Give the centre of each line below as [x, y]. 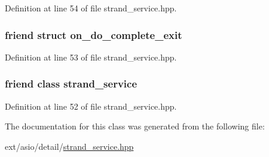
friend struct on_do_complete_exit [94, 34]
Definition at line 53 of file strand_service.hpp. [91, 57]
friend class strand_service [71, 84]
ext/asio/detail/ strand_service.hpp [69, 146]
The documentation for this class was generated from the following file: [135, 126]
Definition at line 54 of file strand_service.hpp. [91, 8]
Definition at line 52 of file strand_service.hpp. [91, 106]
